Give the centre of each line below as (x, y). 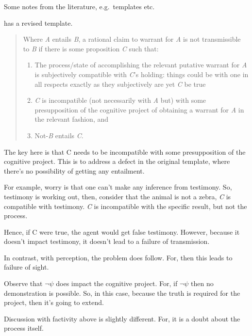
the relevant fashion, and (72, 119)
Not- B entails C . (59, 135)
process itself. (24, 328)
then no (202, 283)
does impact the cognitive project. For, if (117, 283)
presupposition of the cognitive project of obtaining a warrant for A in (139, 109)
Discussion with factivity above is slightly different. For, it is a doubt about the (122, 318)
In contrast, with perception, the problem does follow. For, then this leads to (118, 257)
